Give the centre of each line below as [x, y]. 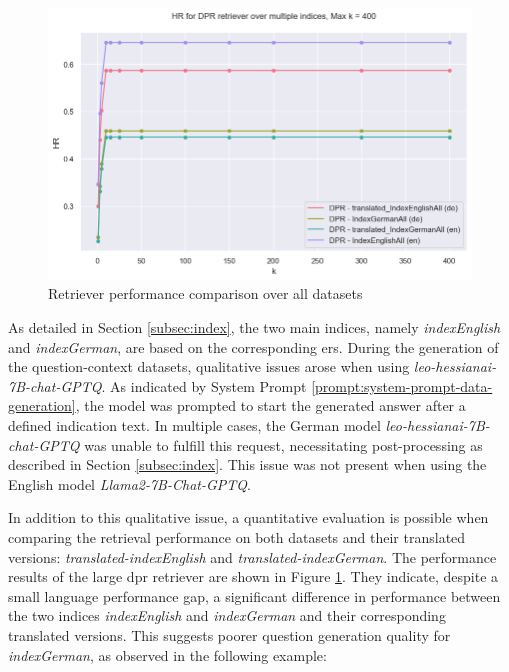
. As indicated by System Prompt [204, 385]
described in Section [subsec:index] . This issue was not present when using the [247, 464]
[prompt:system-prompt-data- [402, 385]
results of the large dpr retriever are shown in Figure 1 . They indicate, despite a [253, 576]
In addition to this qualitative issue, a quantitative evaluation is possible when [248, 517]
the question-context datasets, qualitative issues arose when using [209, 366]
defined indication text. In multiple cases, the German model [194, 425]
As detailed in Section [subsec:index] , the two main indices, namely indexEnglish [254, 327]
